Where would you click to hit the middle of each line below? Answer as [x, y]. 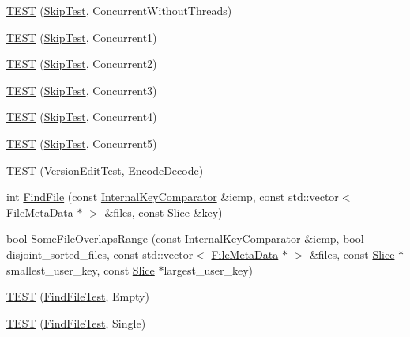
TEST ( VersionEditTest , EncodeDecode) [105, 170]
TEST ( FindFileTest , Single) [76, 322]
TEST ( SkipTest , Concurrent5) [82, 143]
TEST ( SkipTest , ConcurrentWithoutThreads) [119, 10]
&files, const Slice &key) [164, 212]
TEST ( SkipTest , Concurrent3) [82, 90]
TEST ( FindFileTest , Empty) [78, 296]
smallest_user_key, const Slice [81, 269]
